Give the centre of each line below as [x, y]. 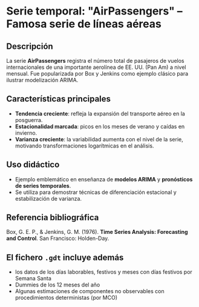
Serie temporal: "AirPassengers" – [94, 11]
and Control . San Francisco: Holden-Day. [58, 238]
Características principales [58, 99]
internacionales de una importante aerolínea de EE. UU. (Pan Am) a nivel [96, 67]
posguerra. [29, 120]
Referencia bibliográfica [53, 218]
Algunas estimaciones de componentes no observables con [90, 291]
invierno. [26, 133]
